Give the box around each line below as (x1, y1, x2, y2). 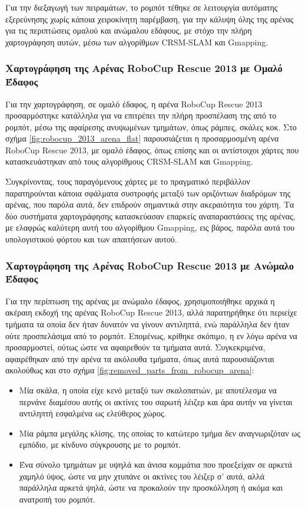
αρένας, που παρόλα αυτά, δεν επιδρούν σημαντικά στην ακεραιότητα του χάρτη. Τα (5, 198, 294, 211)
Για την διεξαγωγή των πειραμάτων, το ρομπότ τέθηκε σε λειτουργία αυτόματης (5, 1, 278, 13)
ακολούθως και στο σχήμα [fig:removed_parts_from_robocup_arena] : (5, 364, 254, 376)
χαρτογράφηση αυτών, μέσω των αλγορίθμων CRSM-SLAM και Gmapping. (5, 35, 268, 48)
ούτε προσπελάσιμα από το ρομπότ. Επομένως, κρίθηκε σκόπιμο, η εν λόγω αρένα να (5, 329, 297, 341)
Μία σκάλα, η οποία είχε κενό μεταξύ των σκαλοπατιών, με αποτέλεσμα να (19, 383, 277, 396)
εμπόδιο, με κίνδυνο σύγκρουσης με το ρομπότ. (19, 438, 181, 451)
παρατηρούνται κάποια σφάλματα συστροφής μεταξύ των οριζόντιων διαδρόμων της (5, 186, 291, 199)
